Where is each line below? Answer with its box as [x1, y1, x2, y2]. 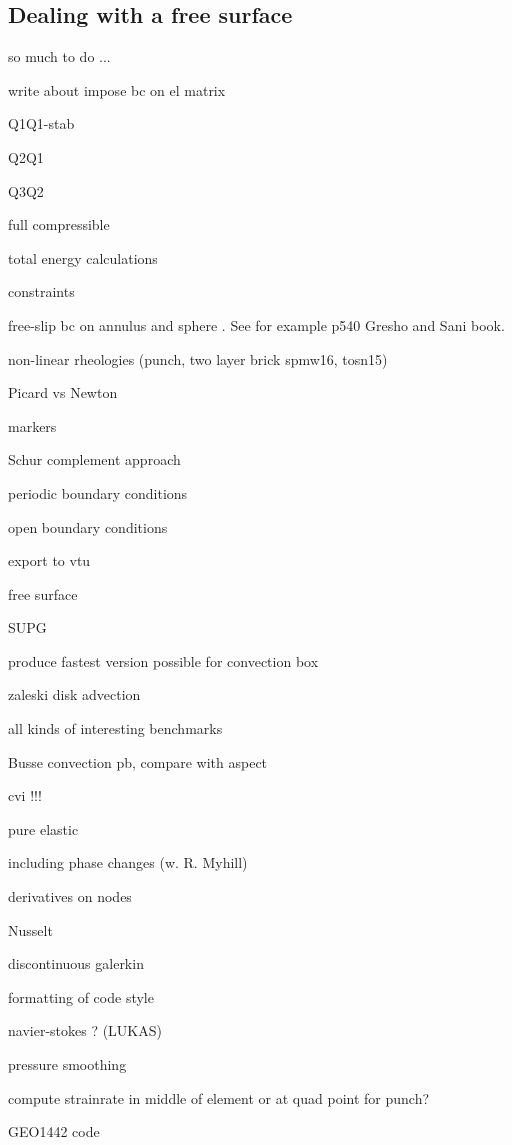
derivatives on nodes [8, 886, 132, 907]
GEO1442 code [8, 1121, 100, 1142]
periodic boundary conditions [8, 482, 188, 503]
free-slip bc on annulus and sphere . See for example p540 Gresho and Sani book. [8, 314, 505, 335]
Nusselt [8, 919, 53, 940]
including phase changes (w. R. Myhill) [8, 852, 248, 873]
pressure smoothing [8, 1054, 127, 1075]
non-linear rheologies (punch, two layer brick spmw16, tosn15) [8, 348, 388, 369]
